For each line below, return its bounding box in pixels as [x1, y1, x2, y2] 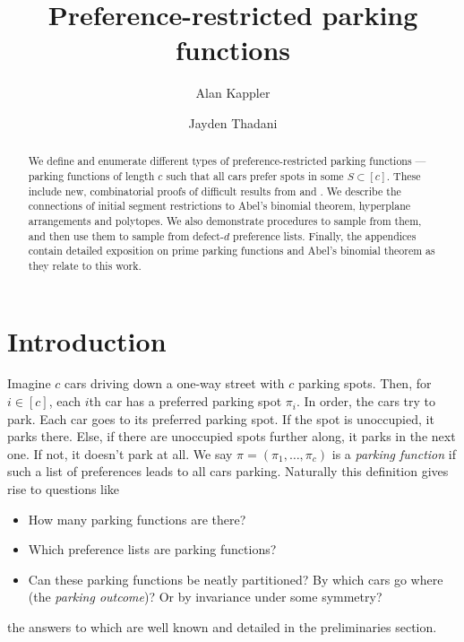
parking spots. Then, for [298, 374, 432, 393]
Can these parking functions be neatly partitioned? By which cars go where [28, 569, 443, 588]
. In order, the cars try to [296, 392, 436, 411]
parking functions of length [28, 168, 155, 183]
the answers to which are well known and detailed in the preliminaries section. [7, 618, 437, 637]
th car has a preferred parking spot [89, 392, 282, 411]
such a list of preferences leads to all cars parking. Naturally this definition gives [7, 462, 449, 481]
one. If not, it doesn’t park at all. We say [7, 444, 233, 463]
